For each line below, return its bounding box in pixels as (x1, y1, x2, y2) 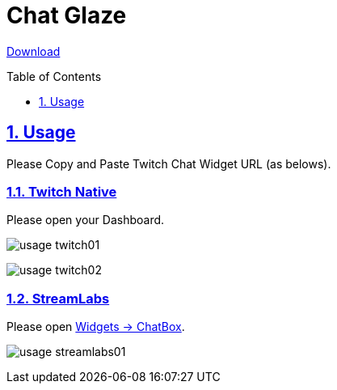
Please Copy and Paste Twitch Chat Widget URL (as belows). (6, 156, 331, 171)
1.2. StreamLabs (6, 290, 110, 307)
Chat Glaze (6, 2, 127, 29)
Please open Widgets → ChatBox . (6, 320, 185, 334)
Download (6, 44, 61, 58)
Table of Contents (6, 69, 102, 83)
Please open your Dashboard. (6, 213, 165, 227)
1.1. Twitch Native (6, 183, 117, 200)
